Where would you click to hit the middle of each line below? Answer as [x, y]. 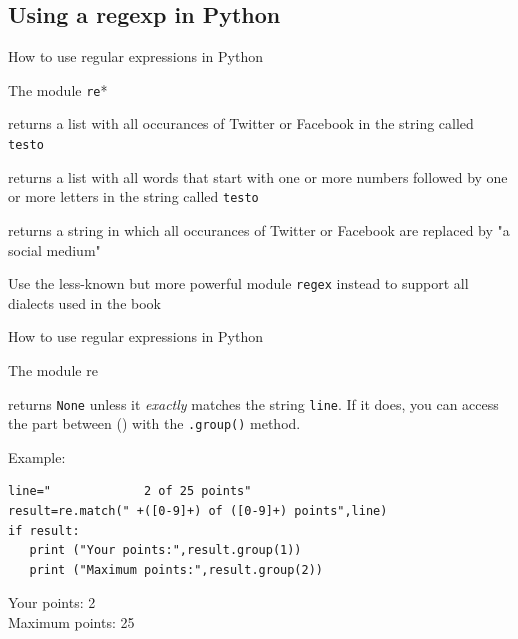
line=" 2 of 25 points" [130, 491]
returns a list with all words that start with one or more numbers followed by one [258, 176]
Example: [37, 456]
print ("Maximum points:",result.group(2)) [176, 569]
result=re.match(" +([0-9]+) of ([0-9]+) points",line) [198, 511]
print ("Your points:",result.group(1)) [165, 550]
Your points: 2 [52, 602]
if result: [44, 530]
